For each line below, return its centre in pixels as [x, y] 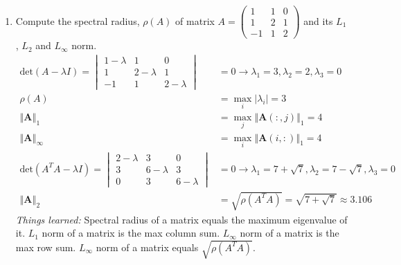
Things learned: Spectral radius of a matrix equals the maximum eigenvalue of [181, 219]
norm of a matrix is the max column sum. [131, 233]
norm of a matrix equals [147, 247]
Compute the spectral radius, [78, 20]
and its [318, 20]
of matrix [195, 20]
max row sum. [46, 247]
